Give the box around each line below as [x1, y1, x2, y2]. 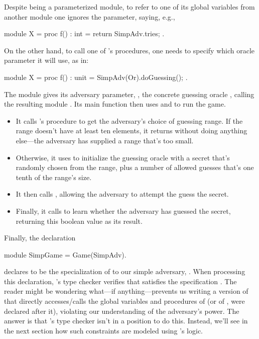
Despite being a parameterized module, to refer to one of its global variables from [4, 2, 255, 12]
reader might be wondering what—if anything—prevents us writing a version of [4, 286, 248, 296]
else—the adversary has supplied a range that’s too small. [16, 135, 194, 145]
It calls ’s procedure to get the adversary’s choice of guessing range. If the [16, 115, 243, 126]
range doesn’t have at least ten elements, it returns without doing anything [16, 125, 247, 136]
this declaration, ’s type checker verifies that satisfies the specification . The [4, 276, 237, 286]
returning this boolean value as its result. [16, 215, 143, 226]
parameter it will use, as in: [4, 55, 89, 65]
